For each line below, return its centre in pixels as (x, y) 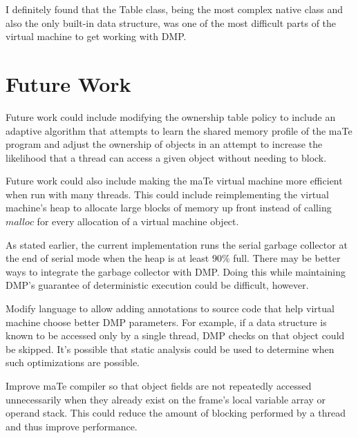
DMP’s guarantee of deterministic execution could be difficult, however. (157, 285)
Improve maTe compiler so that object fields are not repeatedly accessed (159, 385)
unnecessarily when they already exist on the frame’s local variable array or (166, 399)
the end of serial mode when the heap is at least (107, 258)
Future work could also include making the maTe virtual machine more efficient (174, 181)
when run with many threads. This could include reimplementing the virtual (167, 194)
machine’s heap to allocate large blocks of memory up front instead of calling (169, 208)
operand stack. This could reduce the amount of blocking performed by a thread (176, 413)
